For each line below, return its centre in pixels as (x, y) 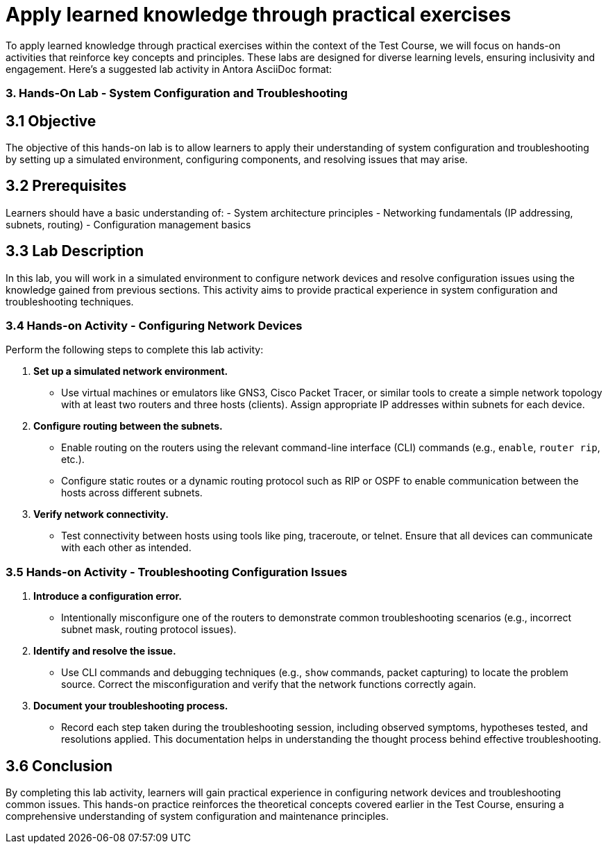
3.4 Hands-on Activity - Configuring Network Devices (154, 326)
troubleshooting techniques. (70, 301)
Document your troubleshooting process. (131, 706)
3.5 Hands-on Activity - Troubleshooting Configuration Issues (177, 572)
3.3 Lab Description (75, 251)
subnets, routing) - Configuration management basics (128, 224)
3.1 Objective (51, 121)
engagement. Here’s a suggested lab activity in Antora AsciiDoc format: (169, 69)
